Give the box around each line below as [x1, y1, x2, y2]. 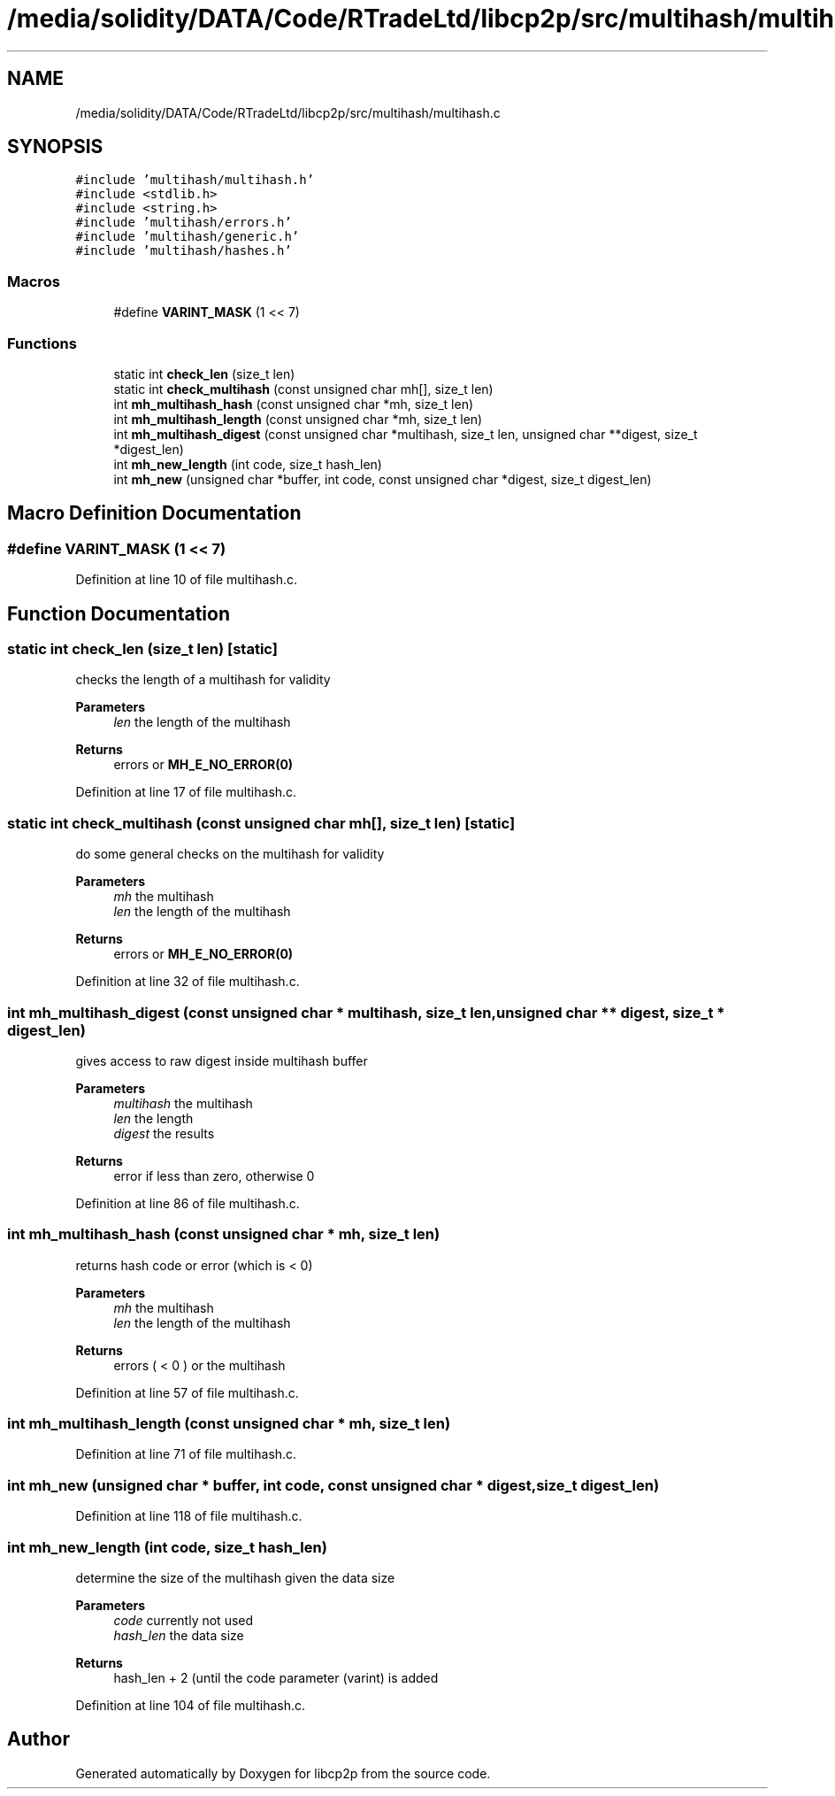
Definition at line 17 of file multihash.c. [75, 784, 297, 800]
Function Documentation [7, 602, 230, 625]
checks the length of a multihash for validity [75, 672, 331, 688]
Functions [7, 334, 77, 352]
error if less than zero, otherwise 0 [113, 1168, 315, 1183]
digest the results [113, 1125, 215, 1141]
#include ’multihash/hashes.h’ [75, 243, 292, 258]
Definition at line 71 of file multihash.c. [75, 1446, 297, 1462]
